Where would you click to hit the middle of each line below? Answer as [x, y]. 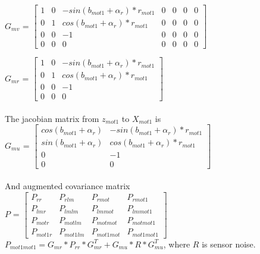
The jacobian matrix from [52, 118]
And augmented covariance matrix [68, 186]
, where [177, 244]
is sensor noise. [229, 244]
